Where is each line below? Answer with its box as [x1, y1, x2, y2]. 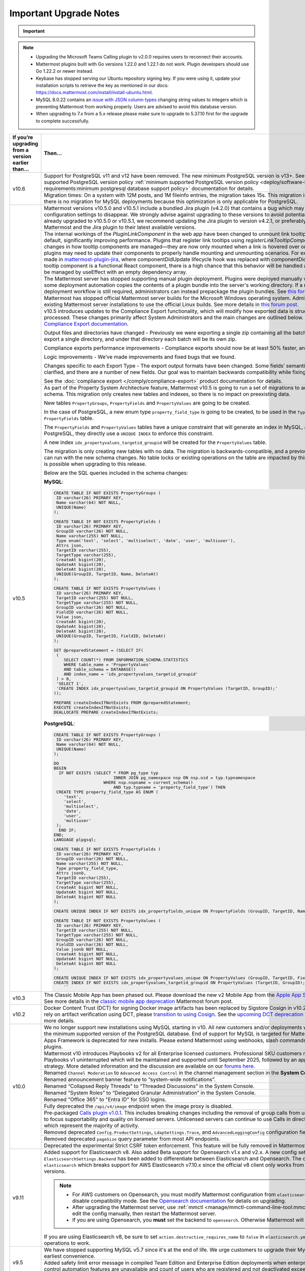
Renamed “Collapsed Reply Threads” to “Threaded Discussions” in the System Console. [44, 1082, 255, 1090]
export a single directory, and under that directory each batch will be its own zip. [44, 336, 237, 343]
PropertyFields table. [44, 415, 94, 422]
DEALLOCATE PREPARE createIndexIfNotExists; [53, 710, 159, 715]
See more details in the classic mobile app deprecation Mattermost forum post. [44, 997, 233, 1005]
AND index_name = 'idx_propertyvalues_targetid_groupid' [64, 672, 198, 677]
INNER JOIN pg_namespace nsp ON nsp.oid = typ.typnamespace [113, 775, 256, 780]
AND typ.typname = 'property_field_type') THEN [113, 784, 226, 790]
